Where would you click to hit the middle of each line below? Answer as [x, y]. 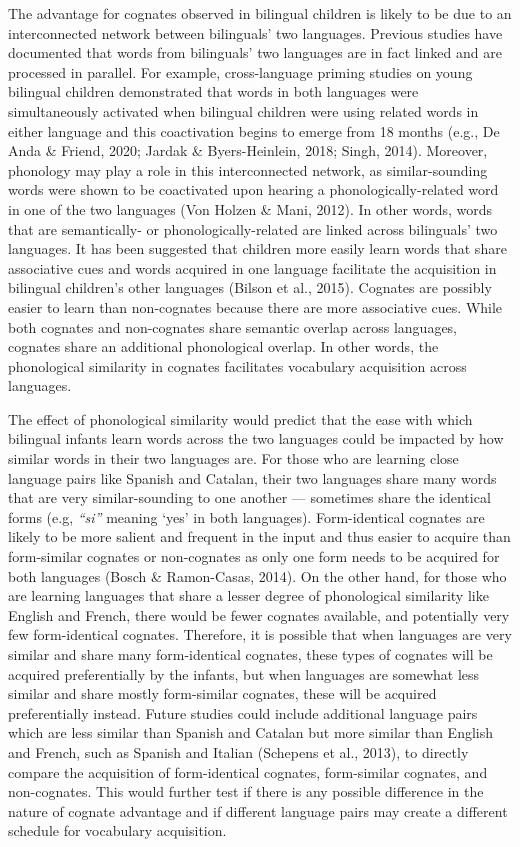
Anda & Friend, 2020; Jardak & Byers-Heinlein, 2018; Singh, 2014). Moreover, [248, 150]
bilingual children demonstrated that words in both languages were [213, 91]
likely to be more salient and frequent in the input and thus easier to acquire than [259, 536]
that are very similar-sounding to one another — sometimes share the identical [249, 497]
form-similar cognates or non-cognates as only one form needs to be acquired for [254, 556]
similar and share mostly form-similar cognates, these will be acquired [222, 693]
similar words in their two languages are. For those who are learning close [233, 458]
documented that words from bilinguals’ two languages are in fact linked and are [255, 52]
